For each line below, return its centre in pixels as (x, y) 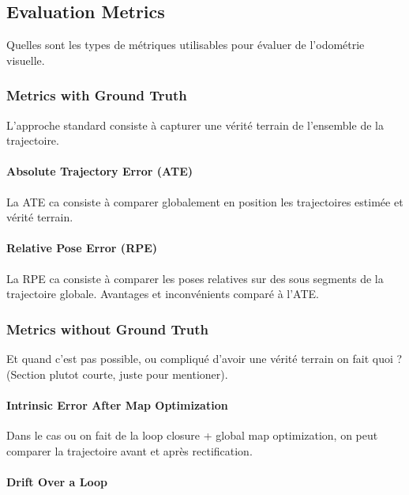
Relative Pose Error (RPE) (82, 248)
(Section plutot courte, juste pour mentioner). (117, 374)
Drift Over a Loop (57, 481)
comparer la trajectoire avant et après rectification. (129, 450)
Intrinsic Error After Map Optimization (117, 404)
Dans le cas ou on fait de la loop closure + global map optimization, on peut (192, 435)
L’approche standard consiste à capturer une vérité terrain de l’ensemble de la (195, 125)
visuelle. (26, 60)
